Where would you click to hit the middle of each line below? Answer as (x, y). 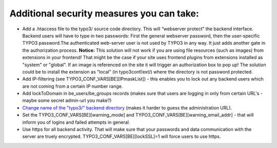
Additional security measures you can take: (104, 13)
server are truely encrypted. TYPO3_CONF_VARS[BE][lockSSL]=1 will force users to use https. (122, 137)
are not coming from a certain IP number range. (73, 86)
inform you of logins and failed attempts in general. (76, 122)
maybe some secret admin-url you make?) (67, 101)
